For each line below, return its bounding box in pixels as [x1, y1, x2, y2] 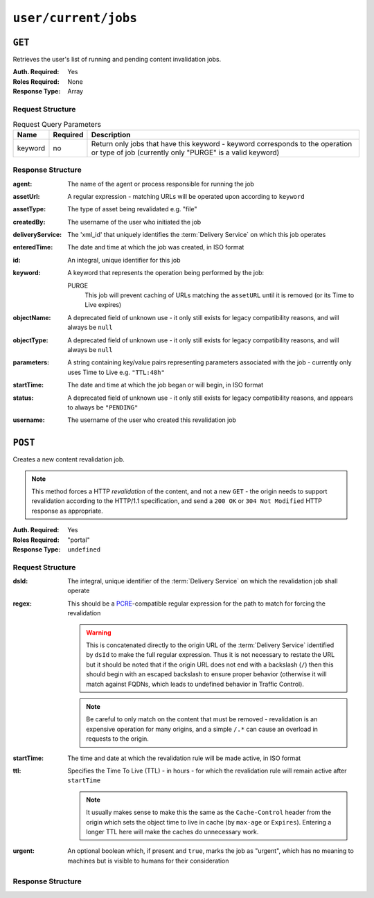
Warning [86, 628, 112, 637]
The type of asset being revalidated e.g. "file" [67, 205, 197, 213]
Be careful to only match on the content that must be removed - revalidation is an [86, 715, 318, 723]
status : [12, 394, 34, 402]
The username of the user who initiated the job [67, 218, 202, 226]
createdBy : [12, 218, 46, 226]
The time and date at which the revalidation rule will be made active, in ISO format [67, 754, 301, 762]
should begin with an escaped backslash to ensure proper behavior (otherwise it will [86, 670, 327, 678]
